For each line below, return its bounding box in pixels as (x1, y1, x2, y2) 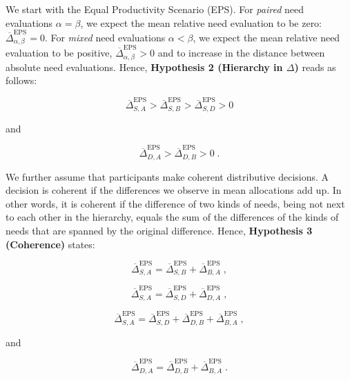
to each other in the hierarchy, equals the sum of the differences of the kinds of (6, 210, 339, 224)
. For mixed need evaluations (44, 30, 166, 44)
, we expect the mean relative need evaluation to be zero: (80, 15, 322, 30)
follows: (6, 73, 37, 88)
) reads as (294, 59, 336, 74)
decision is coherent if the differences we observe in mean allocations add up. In (6, 183, 342, 197)
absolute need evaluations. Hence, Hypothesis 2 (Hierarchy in (6, 59, 283, 74)
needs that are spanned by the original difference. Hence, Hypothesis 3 (6, 223, 313, 238)
